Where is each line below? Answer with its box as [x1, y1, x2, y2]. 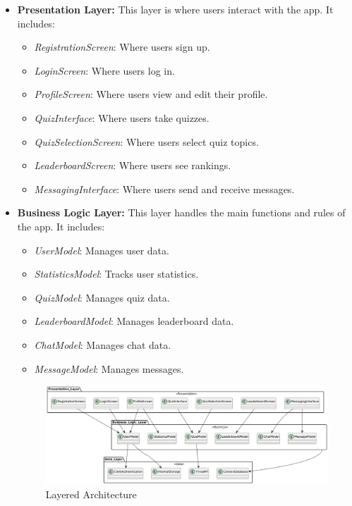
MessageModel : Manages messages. [34, 361, 184, 376]
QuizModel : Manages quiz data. [34, 290, 170, 304]
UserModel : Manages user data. [34, 242, 169, 257]
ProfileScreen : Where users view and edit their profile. [34, 87, 268, 101]
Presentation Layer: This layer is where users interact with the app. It [17, 2, 334, 16]
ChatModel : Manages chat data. [34, 337, 171, 352]
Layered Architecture [45, 486, 137, 501]
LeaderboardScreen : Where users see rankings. [34, 158, 231, 173]
